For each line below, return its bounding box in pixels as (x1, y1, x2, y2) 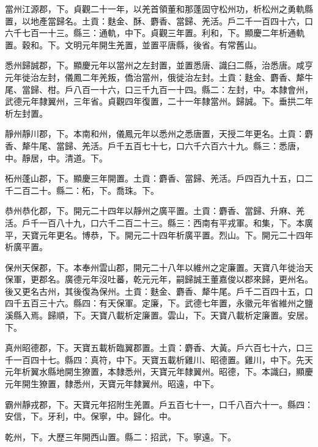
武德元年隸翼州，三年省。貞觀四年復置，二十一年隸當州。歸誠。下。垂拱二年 (5, 95, 313, 108)
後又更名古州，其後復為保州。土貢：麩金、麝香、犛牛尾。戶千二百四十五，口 (5, 284, 313, 297)
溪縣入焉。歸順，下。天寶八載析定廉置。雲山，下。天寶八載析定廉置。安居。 (5, 309, 313, 322)
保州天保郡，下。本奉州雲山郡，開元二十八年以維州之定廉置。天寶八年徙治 (5, 260, 305, 273)
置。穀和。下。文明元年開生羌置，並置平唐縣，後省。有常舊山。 (5, 38, 262, 51)
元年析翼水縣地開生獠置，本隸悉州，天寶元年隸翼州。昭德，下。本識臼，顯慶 (5, 365, 313, 378)
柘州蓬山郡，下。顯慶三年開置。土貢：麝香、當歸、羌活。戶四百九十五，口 (5, 172, 305, 185)
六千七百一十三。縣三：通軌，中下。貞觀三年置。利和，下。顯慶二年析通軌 (5, 26, 305, 39)
